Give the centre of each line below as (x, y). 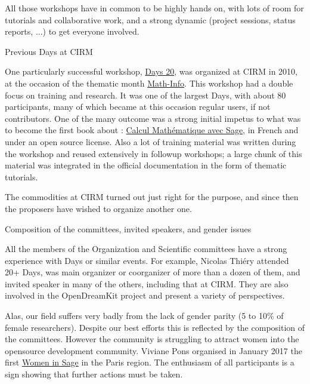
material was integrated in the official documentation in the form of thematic (146, 165)
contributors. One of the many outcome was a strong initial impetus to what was (153, 118)
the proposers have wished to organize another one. (98, 208)
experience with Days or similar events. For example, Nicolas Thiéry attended (147, 260)
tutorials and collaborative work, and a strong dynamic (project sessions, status (150, 19)
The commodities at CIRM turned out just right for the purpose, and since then (152, 197)
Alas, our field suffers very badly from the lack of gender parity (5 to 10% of (144, 316)
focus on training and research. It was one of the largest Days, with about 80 (145, 95)
